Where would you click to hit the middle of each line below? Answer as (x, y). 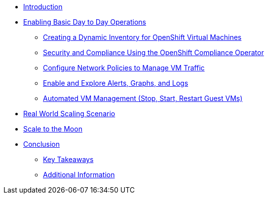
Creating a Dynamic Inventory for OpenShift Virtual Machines (142, 37)
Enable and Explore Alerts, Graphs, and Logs (116, 83)
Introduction (43, 7)
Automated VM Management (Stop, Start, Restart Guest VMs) (143, 98)
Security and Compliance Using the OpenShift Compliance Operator (153, 52)
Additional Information (79, 175)
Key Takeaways (68, 159)
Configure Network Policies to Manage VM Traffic (124, 68)
